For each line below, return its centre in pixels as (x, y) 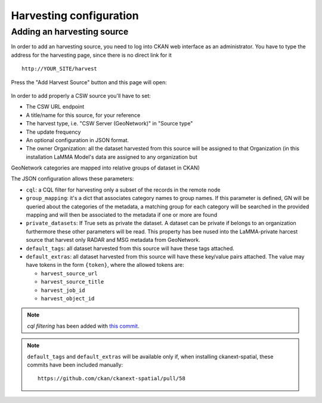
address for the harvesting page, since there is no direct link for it (92, 55)
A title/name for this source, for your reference (83, 115)
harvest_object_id (68, 298)
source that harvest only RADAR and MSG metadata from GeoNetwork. (113, 240)
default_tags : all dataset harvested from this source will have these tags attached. (130, 248)
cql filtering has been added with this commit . (83, 326)
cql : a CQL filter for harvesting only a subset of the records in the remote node (123, 190)
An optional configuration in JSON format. (78, 140)
